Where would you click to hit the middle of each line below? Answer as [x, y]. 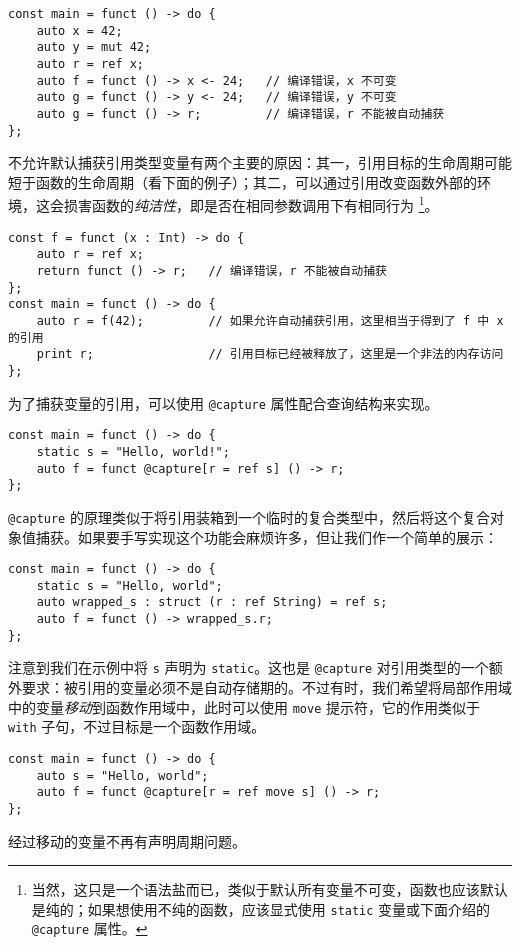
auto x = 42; [79, 30]
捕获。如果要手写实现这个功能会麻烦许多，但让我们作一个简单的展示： [266, 536]
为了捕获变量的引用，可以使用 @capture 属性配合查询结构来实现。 [223, 402]
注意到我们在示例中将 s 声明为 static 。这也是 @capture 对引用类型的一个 [248, 667]
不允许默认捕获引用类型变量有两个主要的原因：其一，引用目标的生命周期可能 [260, 162]
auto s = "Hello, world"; [122, 775]
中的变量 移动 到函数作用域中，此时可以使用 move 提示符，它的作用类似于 [244, 706]
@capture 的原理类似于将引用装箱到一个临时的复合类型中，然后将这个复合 [249, 516]
